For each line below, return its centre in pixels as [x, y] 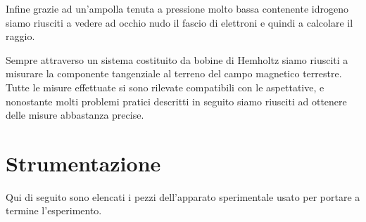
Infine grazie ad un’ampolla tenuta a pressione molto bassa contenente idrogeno [177, 8]
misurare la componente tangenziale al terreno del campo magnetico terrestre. [174, 73]
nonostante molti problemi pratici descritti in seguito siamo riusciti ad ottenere [176, 101]
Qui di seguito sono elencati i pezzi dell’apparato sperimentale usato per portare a [183, 196]
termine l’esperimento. [54, 210]
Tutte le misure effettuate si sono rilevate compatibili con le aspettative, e [165, 87]
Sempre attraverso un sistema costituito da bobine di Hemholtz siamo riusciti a [177, 59]
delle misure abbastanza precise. [75, 115]
